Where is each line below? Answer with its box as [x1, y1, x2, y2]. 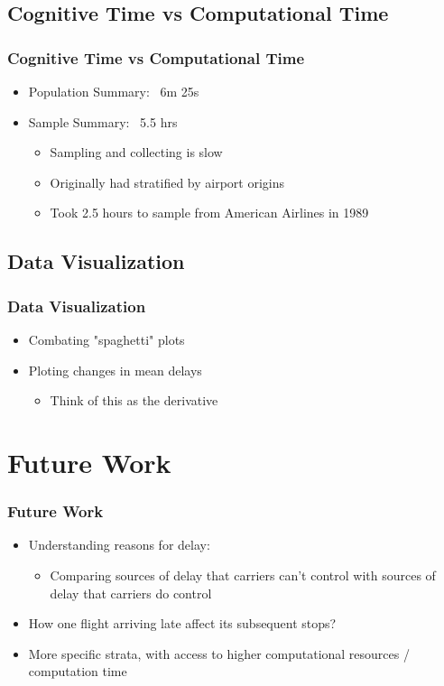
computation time [28, 662, 127, 681]
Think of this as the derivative [50, 391, 218, 410]
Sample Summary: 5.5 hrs [28, 112, 178, 131]
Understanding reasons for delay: [28, 535, 210, 554]
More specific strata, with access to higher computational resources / [28, 644, 410, 663]
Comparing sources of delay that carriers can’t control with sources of [50, 565, 436, 584]
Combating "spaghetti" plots [28, 329, 185, 348]
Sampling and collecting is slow [50, 143, 223, 162]
